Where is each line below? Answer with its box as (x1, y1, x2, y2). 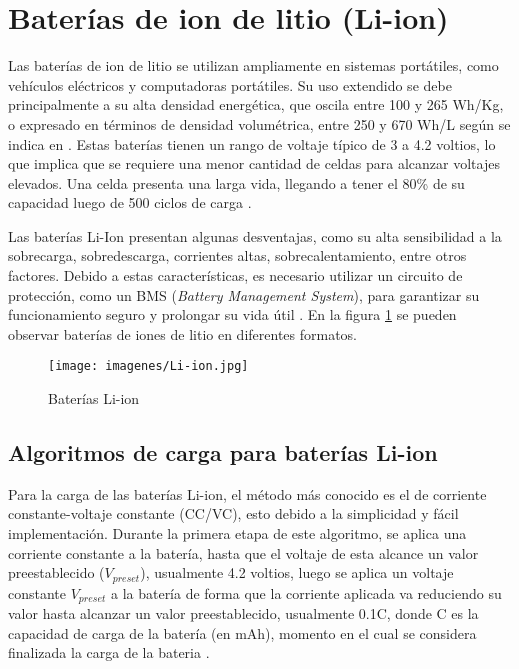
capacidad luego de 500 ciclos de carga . (8, 192, 252, 213)
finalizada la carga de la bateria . (8, 642, 210, 663)
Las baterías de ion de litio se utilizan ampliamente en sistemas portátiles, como (8, 55, 499, 76)
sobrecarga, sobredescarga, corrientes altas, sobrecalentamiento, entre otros (8, 245, 467, 266)
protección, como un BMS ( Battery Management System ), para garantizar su (8, 284, 480, 305)
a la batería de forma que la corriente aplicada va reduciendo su (110, 582, 502, 603)
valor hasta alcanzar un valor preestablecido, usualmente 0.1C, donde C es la (8, 603, 479, 624)
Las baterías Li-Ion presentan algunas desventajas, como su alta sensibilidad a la (8, 225, 502, 246)
